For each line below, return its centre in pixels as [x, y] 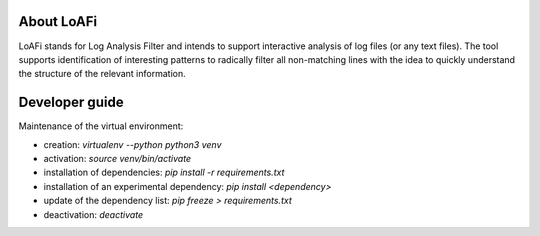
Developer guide [71, 102]
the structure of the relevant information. [102, 74]
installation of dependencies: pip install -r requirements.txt [164, 172]
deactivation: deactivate [93, 214]
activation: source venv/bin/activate [117, 158]
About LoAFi [58, 21]
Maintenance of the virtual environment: [101, 126]
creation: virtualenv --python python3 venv [132, 144]
